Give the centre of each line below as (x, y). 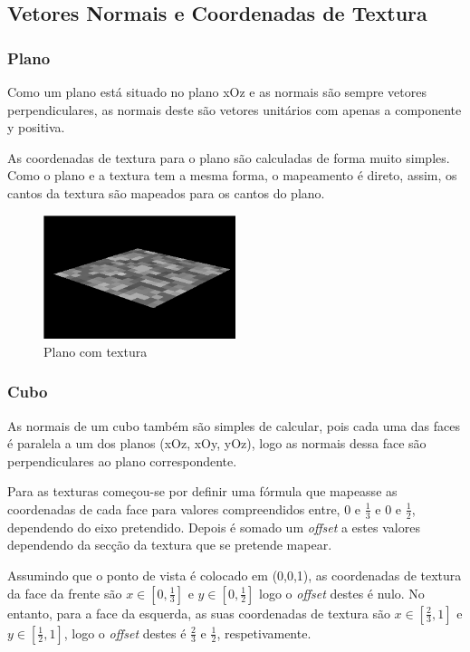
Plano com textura (96, 351)
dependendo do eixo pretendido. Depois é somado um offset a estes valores (214, 527)
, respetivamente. (264, 633)
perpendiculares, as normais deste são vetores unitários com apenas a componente (235, 109)
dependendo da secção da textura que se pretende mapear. (170, 545)
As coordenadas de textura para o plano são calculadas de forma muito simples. (229, 157)
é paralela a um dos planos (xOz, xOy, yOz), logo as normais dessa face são (217, 443)
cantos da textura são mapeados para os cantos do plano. (166, 192)
